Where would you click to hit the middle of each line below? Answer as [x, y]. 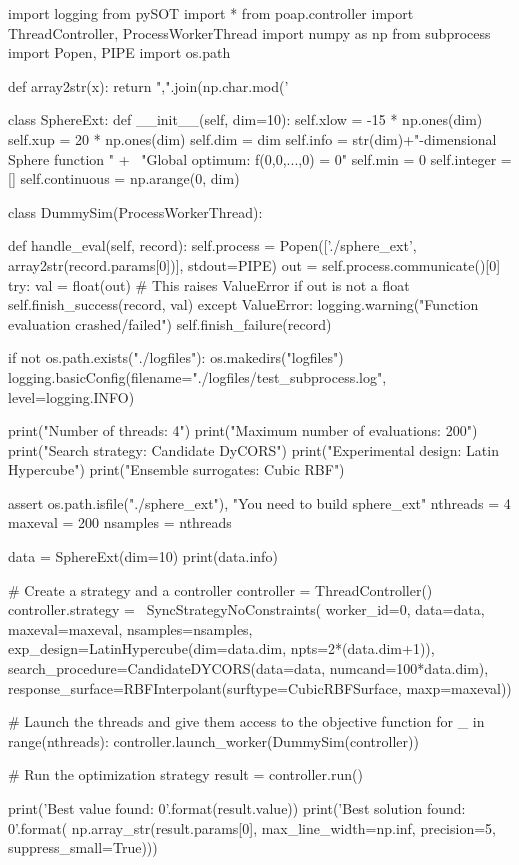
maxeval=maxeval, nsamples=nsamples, [130, 628]
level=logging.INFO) [71, 396]
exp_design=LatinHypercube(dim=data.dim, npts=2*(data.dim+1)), [221, 648]
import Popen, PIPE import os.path [119, 52]
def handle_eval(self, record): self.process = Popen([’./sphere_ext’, [212, 245]
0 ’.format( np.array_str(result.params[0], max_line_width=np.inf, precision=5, [252, 827]
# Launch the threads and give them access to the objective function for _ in [246, 721]
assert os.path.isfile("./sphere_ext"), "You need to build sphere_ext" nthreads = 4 [259, 502]
